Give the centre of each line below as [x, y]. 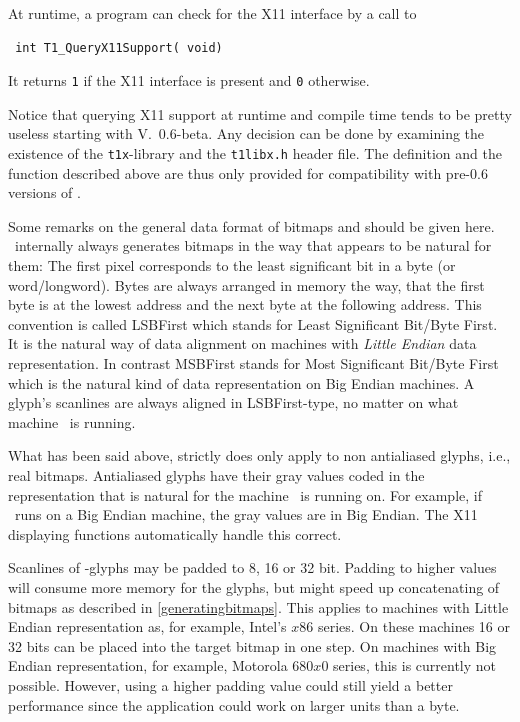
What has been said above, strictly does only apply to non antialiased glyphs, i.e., [259, 455]
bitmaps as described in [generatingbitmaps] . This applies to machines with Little [258, 606]
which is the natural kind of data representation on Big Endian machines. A [241, 382]
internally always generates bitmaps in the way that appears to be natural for [253, 245]
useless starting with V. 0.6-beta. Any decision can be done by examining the [246, 133]
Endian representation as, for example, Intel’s [147, 626]
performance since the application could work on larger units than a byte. [234, 704]
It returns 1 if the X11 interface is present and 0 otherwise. [189, 80]
